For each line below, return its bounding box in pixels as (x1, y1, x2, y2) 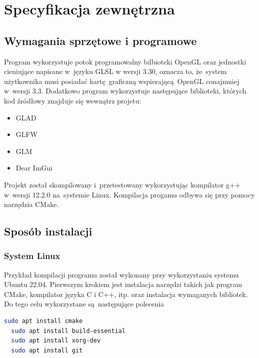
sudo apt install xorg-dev (11, 337, 101, 344)
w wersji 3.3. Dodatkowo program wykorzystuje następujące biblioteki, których (4, 85, 247, 96)
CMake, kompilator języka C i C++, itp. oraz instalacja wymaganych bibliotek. (4, 288, 248, 299)
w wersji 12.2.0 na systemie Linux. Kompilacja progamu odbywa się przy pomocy (4, 189, 255, 199)
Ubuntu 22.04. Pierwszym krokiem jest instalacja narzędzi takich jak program (4, 279, 243, 289)
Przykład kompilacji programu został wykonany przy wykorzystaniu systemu (4, 269, 239, 279)
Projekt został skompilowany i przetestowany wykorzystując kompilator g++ (4, 179, 241, 189)
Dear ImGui (15, 162, 53, 173)
